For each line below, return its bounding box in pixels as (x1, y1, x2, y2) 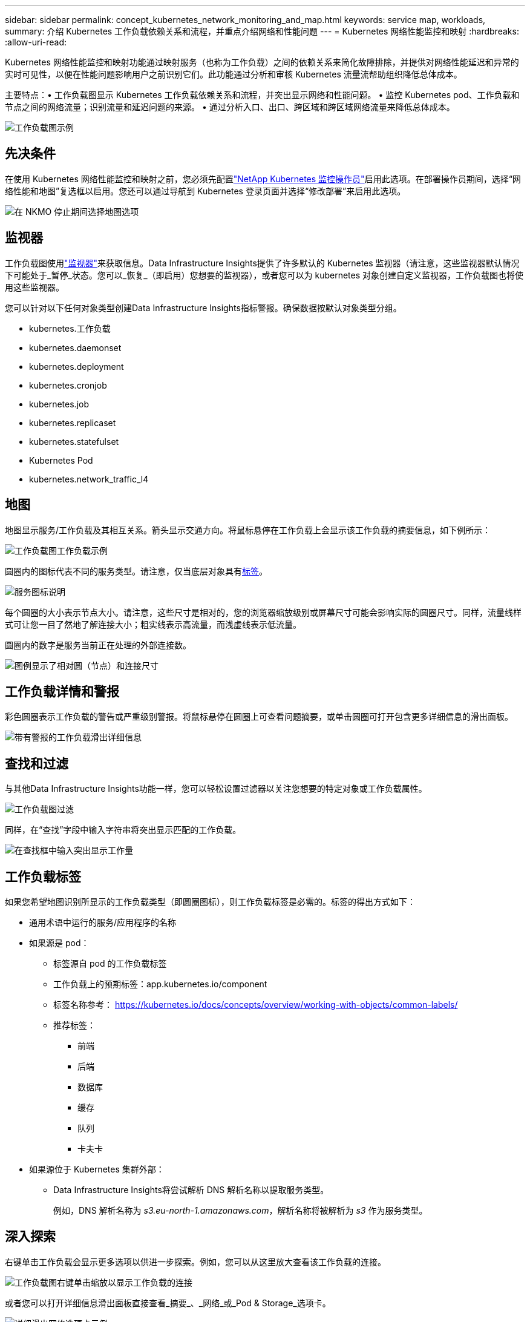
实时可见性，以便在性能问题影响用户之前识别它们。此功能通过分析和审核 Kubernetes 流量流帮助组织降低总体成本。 (5, 69, 462, 79)
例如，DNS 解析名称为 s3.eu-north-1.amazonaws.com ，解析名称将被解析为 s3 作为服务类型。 (53, 1205, 428, 1216)
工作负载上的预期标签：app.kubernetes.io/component (53, 979, 267, 990)
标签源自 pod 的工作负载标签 (53, 958, 167, 969)
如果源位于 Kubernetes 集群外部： (29, 1164, 165, 1175)
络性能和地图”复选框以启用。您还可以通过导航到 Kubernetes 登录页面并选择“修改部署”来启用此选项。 (5, 185, 406, 196)
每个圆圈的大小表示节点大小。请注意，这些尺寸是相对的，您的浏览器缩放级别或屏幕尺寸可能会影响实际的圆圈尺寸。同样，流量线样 (5, 607, 522, 617)
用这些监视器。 (5, 281, 64, 292)
